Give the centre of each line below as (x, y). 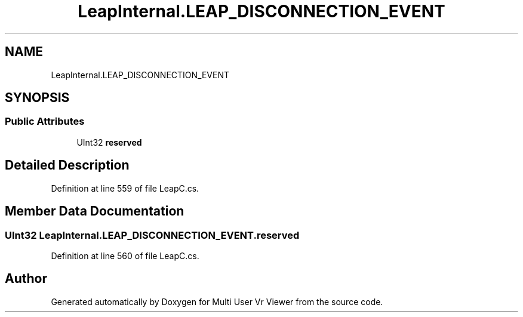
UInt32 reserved (109, 142)
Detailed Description (67, 165)
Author (26, 279)
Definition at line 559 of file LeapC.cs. (125, 188)
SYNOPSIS (37, 98)
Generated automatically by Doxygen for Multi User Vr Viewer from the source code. (217, 301)
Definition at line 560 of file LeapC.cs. (125, 256)
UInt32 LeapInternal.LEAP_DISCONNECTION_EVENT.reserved (152, 235)
